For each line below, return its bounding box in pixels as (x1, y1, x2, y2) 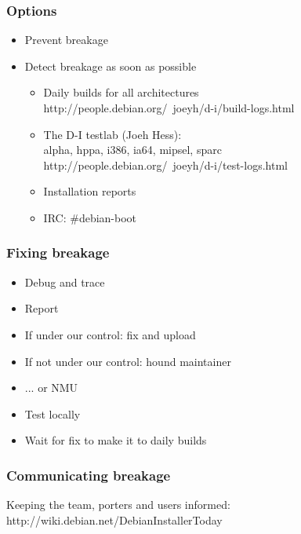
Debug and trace (24, 273, 105, 290)
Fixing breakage (6, 243, 110, 262)
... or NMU (24, 379, 78, 396)
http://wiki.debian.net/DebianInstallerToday (6, 511, 223, 528)
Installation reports (43, 183, 136, 199)
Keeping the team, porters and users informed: (6, 496, 230, 513)
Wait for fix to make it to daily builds (24, 432, 207, 448)
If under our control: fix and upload (24, 326, 196, 342)
